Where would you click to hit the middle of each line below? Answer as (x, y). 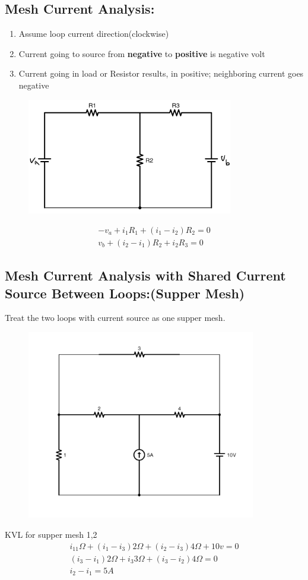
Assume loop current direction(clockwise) (94, 34)
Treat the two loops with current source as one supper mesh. (115, 318)
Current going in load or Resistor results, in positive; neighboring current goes (161, 73)
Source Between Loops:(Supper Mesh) (125, 293)
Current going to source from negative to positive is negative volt (142, 53)
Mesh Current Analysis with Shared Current (145, 275)
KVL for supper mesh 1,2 (51, 534)
